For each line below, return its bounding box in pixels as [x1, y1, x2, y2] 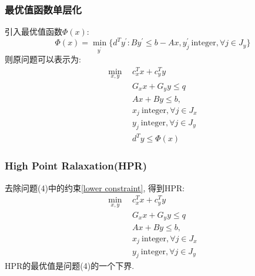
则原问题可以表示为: [5, 53, 81, 65]
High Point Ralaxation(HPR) [5, 158, 147, 173]
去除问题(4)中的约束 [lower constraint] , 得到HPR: [5, 181, 185, 194]
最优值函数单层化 [5, 2, 82, 16]
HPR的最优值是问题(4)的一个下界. [5, 260, 135, 272]
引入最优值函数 [5, 25, 62, 38]
